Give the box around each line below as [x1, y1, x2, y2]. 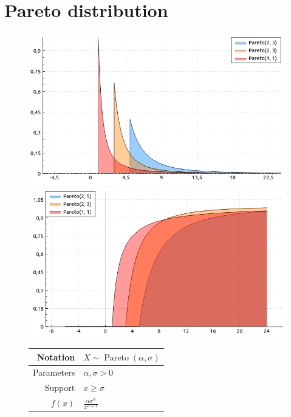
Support [44, 381, 75, 394]
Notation [36, 350, 75, 363]
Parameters [33, 366, 75, 379]
